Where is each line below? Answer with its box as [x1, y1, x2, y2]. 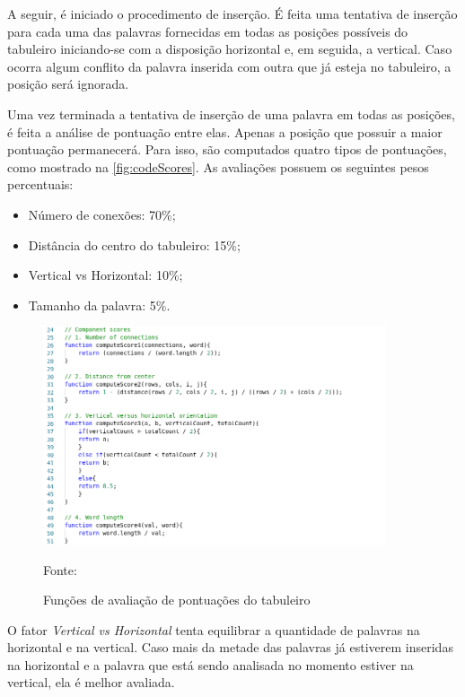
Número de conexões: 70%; [28, 205, 176, 223]
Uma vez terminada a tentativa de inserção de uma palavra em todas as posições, [7, 104, 455, 123]
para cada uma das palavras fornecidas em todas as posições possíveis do [7, 22, 408, 40]
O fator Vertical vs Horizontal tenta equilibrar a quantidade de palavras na [7, 620, 420, 639]
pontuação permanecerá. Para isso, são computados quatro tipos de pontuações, [7, 140, 447, 159]
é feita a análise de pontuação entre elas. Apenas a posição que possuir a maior [7, 122, 443, 141]
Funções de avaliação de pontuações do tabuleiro [43, 590, 311, 609]
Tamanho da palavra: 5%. [28, 295, 171, 314]
